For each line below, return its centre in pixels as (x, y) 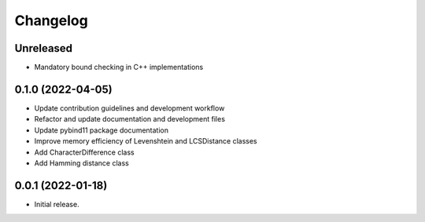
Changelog (51, 20)
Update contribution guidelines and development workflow (129, 108)
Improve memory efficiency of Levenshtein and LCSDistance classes (146, 141)
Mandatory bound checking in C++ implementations (119, 67)
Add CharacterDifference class (84, 152)
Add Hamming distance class (81, 163)
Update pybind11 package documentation (102, 130)
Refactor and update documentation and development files (130, 119)
